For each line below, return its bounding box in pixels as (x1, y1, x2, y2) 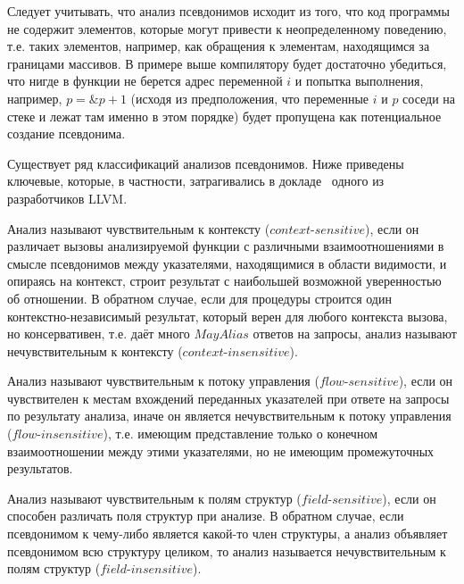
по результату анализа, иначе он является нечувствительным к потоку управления (7, 406, 452, 425)
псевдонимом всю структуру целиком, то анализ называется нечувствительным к (7, 541, 446, 560)
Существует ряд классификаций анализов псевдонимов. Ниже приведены (7, 154, 404, 172)
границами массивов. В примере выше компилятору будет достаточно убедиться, (7, 54, 447, 72)
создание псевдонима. (7, 124, 126, 143)
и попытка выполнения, (294, 71, 424, 90)
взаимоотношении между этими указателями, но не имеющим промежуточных (7, 441, 435, 460)
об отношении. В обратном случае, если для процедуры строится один (7, 288, 392, 307)
